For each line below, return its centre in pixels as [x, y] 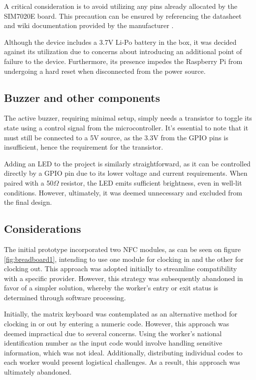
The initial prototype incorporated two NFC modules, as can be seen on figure [122, 249]
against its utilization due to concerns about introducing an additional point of [123, 51]
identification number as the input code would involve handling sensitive [113, 343]
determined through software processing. [65, 297]
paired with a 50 [29, 182]
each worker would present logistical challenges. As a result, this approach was [122, 362]
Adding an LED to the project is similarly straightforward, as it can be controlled [127, 163]
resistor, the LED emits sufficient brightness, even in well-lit [151, 182]
